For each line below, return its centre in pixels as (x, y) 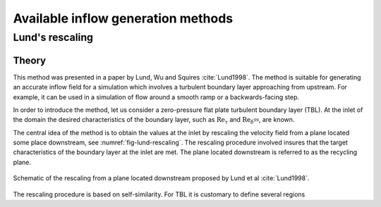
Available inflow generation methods (123, 18)
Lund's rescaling (53, 37)
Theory (30, 60)
